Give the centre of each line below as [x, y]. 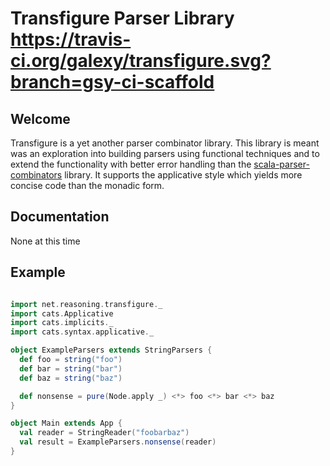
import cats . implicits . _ [62, 323]
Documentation [60, 217]
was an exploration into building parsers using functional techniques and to [165, 153]
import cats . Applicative [62, 313]
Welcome [40, 118]
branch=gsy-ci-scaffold [112, 82]
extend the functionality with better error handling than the [131, 164]
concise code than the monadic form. [87, 185]
